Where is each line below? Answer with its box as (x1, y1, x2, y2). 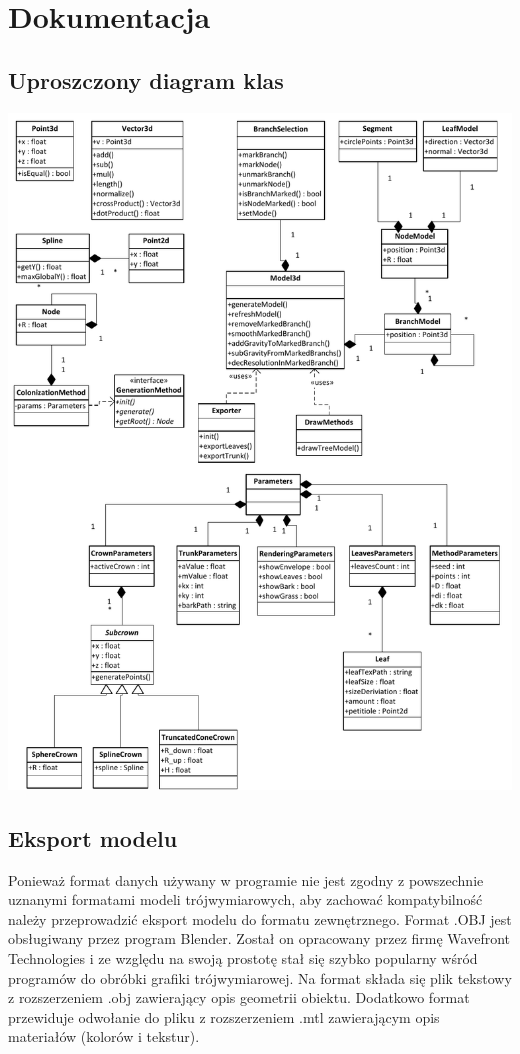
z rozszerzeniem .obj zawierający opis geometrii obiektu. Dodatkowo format (8, 987, 470, 1008)
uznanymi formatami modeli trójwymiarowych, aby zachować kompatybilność (8, 889, 483, 910)
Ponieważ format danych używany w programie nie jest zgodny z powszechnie (8, 869, 484, 890)
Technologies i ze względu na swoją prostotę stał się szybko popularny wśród (8, 948, 478, 969)
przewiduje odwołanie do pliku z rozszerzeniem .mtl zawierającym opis (8, 1006, 440, 1027)
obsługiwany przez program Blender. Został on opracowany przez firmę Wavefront (8, 928, 510, 949)
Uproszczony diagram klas (8, 64, 284, 95)
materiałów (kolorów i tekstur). (8, 1026, 200, 1047)
